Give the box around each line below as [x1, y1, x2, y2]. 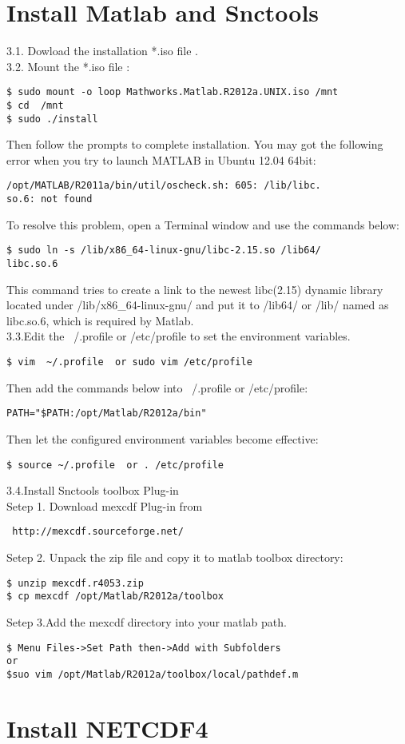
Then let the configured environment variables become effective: [6, 430, 319, 447]
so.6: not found [6, 193, 93, 205]
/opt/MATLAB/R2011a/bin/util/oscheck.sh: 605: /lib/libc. [6, 180, 321, 192]
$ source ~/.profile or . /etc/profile [6, 459, 224, 471]
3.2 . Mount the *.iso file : [6, 58, 130, 74]
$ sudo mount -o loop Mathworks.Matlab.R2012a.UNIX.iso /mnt [6, 86, 339, 98]
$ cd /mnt [6, 99, 64, 111]
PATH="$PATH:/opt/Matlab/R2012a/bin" [6, 408, 207, 420]
